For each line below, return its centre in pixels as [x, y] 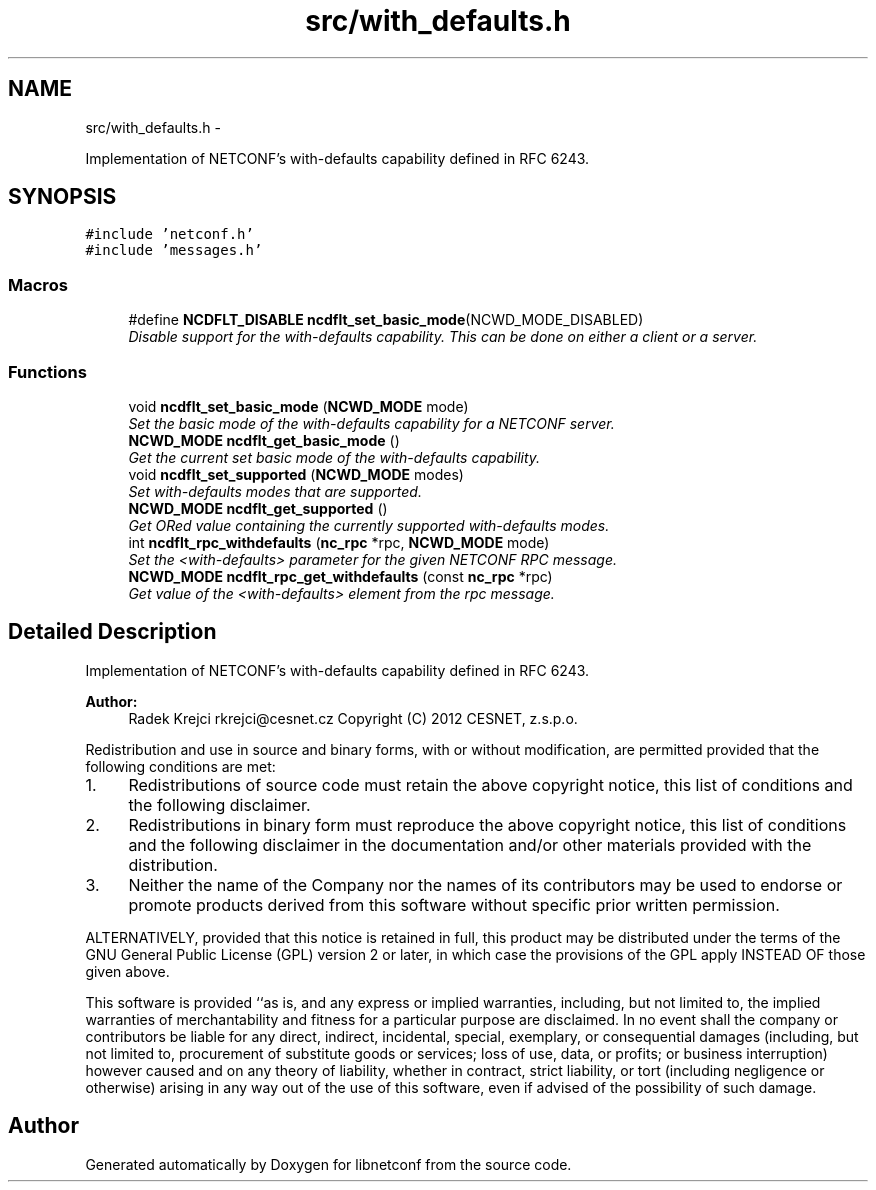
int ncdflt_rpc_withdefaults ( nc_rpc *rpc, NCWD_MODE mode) [339, 542]
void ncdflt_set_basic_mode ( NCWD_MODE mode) [298, 406]
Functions [47, 371]
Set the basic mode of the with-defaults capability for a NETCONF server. [371, 423]
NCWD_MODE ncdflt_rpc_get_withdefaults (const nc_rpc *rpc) [340, 576]
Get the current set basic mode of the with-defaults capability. [334, 457]
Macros [38, 284]
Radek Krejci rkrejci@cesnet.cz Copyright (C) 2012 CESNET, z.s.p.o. [353, 718]
